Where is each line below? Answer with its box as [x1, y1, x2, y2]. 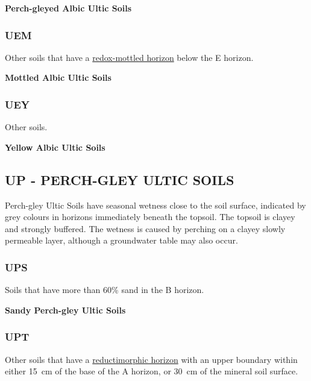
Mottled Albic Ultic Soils [5, 71, 112, 84]
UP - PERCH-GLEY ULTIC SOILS [5, 170, 234, 189]
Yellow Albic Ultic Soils [5, 140, 105, 153]
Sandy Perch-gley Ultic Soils [5, 303, 126, 316]
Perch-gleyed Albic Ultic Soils [5, 2, 132, 14]
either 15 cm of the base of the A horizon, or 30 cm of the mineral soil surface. [5, 365, 298, 377]
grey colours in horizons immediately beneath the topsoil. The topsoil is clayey [5, 210, 295, 223]
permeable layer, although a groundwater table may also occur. [5, 234, 238, 247]
